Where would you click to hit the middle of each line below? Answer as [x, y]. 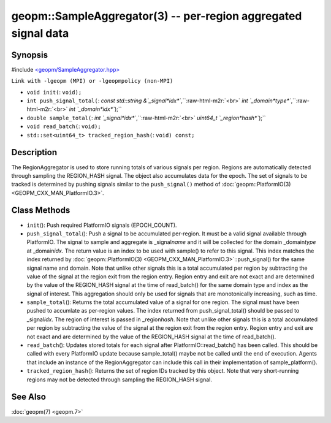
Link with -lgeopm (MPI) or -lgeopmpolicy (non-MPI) [92, 81]
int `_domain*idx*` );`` [95, 109]
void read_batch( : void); [64, 126]
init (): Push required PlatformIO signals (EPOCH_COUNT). [102, 225]
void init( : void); [54, 92]
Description [34, 152]
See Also [29, 397]
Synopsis [30, 55]
